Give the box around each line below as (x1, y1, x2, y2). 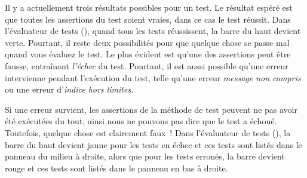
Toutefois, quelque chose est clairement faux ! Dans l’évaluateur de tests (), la (5, 126, 291, 139)
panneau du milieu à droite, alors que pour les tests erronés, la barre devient (5, 150, 285, 162)
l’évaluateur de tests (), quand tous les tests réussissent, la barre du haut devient (5, 24, 301, 37)
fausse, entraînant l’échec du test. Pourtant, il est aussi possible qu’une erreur (5, 59, 288, 72)
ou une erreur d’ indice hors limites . (5, 83, 134, 96)
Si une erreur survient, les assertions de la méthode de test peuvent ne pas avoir (5, 103, 297, 115)
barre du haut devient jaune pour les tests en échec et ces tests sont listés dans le (5, 138, 302, 151)
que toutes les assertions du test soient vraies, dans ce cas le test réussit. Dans (5, 13, 291, 25)
